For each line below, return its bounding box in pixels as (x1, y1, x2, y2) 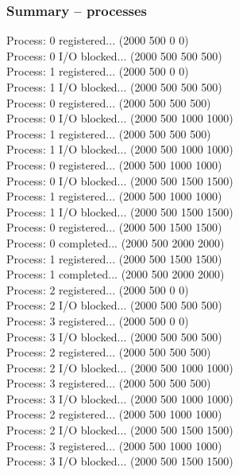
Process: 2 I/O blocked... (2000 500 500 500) (6, 297, 222, 313)
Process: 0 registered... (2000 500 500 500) (6, 94, 211, 111)
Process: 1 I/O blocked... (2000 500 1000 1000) (6, 141, 233, 158)
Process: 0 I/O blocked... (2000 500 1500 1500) (6, 172, 233, 189)
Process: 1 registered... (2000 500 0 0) (6, 63, 189, 80)
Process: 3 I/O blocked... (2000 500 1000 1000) (6, 390, 233, 407)
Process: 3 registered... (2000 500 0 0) (6, 312, 189, 329)
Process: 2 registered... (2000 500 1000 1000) (6, 406, 222, 422)
